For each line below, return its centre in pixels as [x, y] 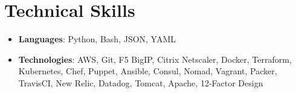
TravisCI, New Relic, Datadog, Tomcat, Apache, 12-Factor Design [141, 82]
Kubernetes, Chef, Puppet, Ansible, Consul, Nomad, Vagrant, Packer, [148, 71]
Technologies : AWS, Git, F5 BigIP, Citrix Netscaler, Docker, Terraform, [155, 59]
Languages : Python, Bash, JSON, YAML [97, 39]
